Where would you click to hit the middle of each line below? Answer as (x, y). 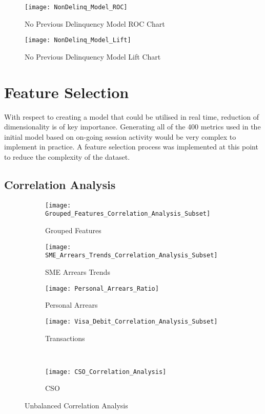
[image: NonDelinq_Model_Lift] (78, 40)
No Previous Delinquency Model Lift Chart (93, 56)
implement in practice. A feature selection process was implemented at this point (131, 147)
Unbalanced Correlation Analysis (76, 405)
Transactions (65, 338)
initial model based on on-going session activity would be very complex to (120, 136)
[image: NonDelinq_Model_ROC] (76, 7)
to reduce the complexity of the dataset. (67, 157)
